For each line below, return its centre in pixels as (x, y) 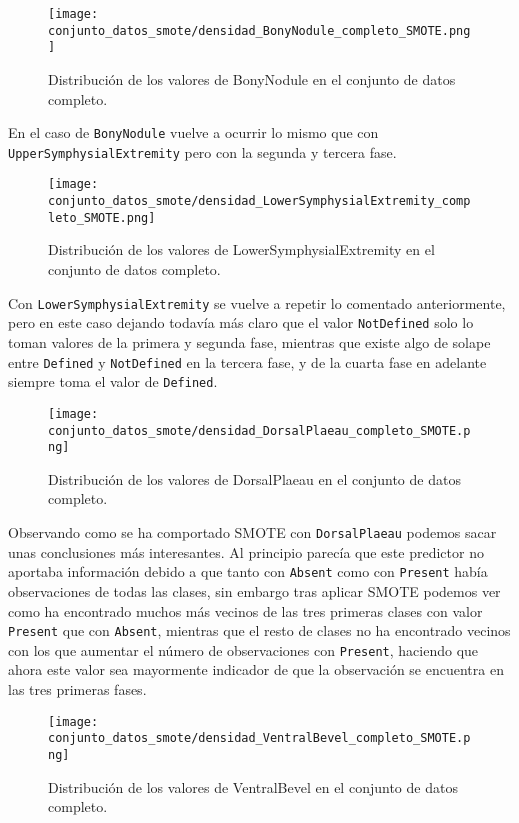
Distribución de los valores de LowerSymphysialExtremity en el (241, 249)
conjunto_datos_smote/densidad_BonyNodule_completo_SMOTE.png (259, 30)
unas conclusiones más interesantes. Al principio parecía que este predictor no (246, 551)
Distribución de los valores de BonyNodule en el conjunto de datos (252, 78)
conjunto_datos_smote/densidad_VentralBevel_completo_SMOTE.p (259, 738)
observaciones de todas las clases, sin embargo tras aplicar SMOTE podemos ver (254, 590)
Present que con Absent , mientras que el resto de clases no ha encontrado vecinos (259, 630)
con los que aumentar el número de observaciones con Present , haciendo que (243, 649)
